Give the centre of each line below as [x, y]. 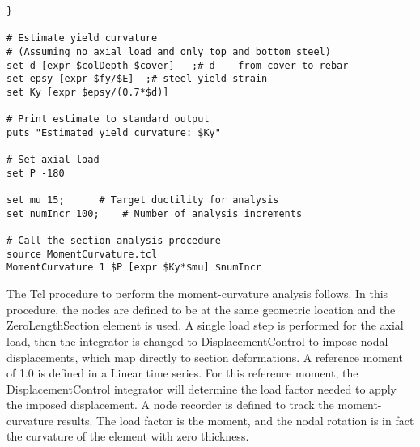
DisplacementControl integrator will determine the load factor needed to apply [202, 388]
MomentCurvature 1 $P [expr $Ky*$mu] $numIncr [134, 268]
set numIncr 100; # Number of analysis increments [155, 213]
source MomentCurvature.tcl [82, 254]
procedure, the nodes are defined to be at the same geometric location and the [201, 309]
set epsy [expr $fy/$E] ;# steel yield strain [137, 79]
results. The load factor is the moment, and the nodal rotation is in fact [235, 420]
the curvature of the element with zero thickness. [128, 436]
